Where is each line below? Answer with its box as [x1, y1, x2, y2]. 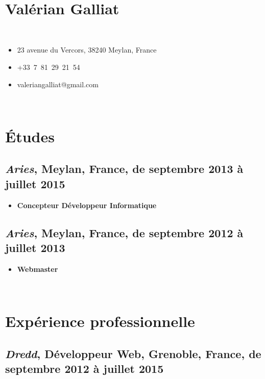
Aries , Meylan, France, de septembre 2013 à [5, 161, 244, 176]
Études [5, 125, 55, 146]
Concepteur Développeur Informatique [17, 199, 157, 210]
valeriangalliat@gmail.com [17, 79, 99, 89]
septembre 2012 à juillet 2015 [5, 361, 164, 376]
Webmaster [17, 263, 58, 274]
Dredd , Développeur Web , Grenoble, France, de [5, 345, 261, 361]
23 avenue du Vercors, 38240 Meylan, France [17, 44, 157, 55]
